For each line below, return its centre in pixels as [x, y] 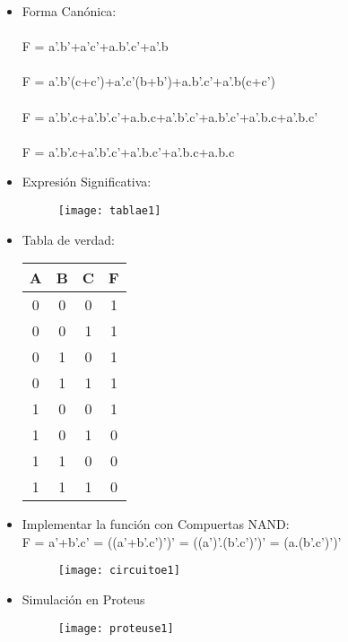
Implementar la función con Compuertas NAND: [156, 524]
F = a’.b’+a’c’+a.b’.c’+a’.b [95, 46]
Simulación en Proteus [83, 599]
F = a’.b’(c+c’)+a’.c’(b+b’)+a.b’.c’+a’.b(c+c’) [148, 81]
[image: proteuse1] [116, 628]
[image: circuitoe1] [119, 571]
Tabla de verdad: [68, 239]
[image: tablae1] [109, 210]
